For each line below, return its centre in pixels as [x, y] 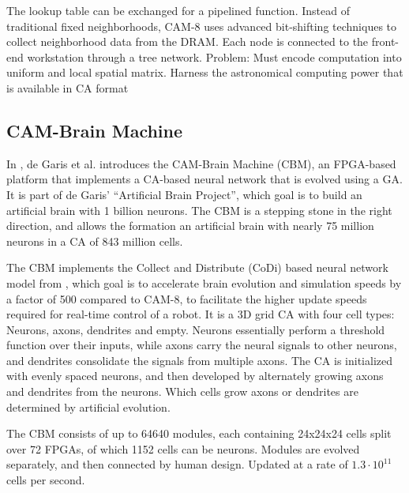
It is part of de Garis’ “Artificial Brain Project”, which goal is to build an [184, 194]
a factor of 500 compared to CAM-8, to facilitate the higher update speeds [187, 298]
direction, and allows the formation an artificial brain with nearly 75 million [190, 226]
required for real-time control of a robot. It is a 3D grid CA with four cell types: [201, 314]
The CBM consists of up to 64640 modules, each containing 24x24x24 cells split [199, 433]
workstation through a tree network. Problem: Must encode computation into [214, 56]
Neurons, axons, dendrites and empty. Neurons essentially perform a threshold [196, 329]
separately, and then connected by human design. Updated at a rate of [177, 464]
